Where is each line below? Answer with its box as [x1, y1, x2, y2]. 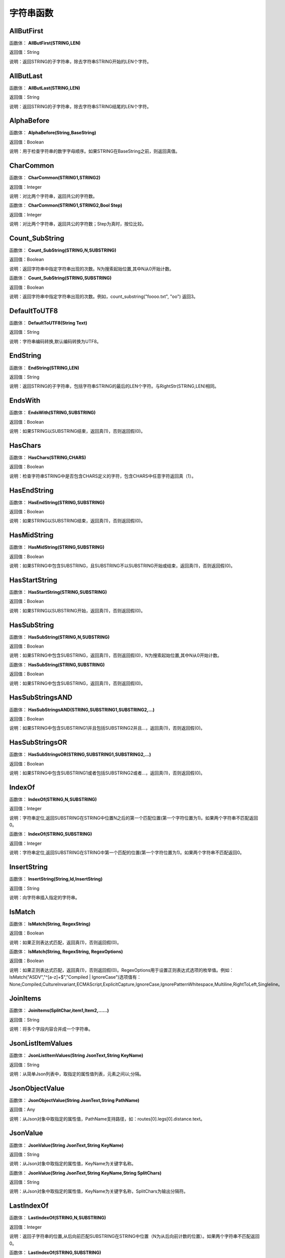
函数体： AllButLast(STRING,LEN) [9, 85, 80, 91]
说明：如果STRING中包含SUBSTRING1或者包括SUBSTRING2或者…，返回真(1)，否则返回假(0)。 [9, 770, 205, 776]
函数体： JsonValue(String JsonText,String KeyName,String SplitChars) [9, 1170, 162, 1176]
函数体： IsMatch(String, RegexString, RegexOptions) [9, 949, 123, 955]
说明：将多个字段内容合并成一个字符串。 [9, 1026, 93, 1032]
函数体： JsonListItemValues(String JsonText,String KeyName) [9, 1052, 144, 1059]
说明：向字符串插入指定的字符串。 [9, 894, 80, 900]
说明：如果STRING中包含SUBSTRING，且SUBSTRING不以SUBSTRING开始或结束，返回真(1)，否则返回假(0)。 [9, 563, 235, 569]
